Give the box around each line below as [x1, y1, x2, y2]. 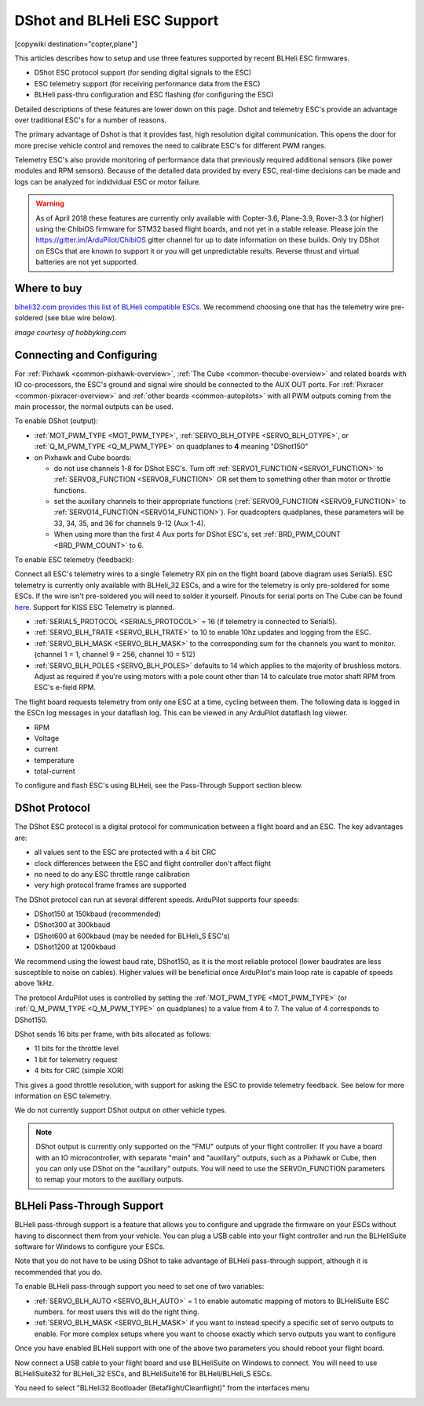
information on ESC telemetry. [14, 1091, 112, 1101]
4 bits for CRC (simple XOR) [34, 1066, 125, 1075]
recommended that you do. [14, 1267, 103, 1276]
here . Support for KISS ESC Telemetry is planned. [14, 602, 175, 612]
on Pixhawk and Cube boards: [34, 452, 132, 462]
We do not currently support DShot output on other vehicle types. [14, 1105, 227, 1115]
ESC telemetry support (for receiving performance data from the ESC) [34, 79, 261, 88]
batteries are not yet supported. [35, 257, 139, 267]
